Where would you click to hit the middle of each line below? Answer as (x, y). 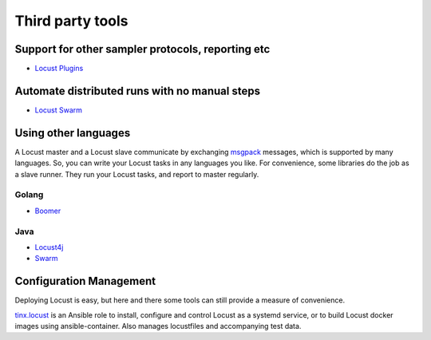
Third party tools (71, 21)
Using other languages (73, 133)
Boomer (48, 211)
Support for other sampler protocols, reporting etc (142, 49)
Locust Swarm (59, 110)
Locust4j (49, 247)
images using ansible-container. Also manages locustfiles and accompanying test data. (158, 326)
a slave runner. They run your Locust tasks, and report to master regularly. (137, 174)
